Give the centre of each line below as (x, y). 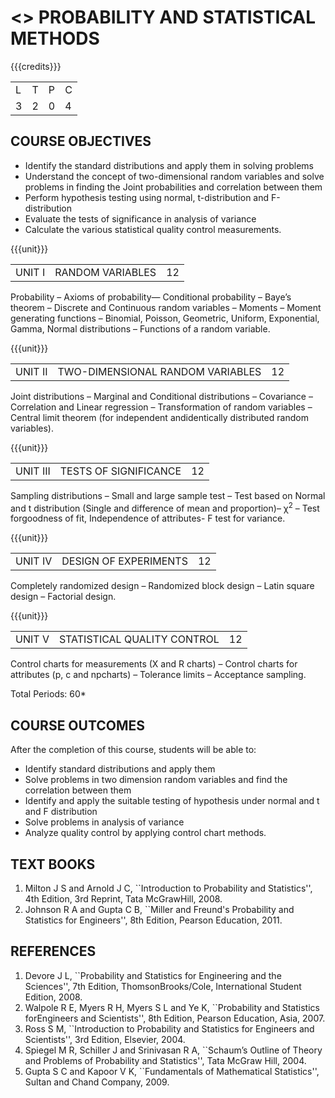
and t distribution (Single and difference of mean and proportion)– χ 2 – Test (165, 507)
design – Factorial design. (63, 597)
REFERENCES (53, 951)
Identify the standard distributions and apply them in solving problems (169, 165)
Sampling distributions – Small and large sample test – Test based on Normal (168, 495)
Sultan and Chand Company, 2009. (97, 1082)
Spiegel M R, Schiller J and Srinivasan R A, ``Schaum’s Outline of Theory (173, 1050)
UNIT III (33, 471)
